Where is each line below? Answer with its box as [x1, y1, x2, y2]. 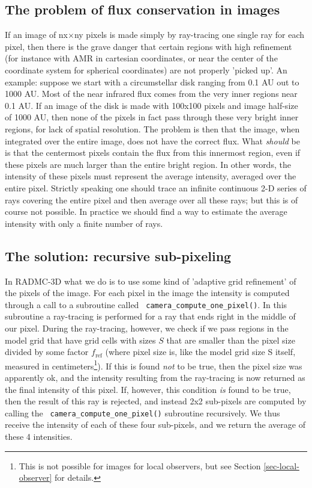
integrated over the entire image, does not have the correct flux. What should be [5, 134, 300, 147]
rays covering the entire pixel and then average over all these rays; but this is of [5, 193, 298, 206]
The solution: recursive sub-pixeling [5, 246, 232, 265]
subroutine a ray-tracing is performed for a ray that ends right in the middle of [5, 310, 296, 323]
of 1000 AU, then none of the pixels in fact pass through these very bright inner [5, 111, 299, 123]
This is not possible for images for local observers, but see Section [19, 459, 261, 472]
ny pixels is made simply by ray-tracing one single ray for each [74, 28, 305, 41]
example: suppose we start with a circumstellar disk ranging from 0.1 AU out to [5, 75, 299, 88]
